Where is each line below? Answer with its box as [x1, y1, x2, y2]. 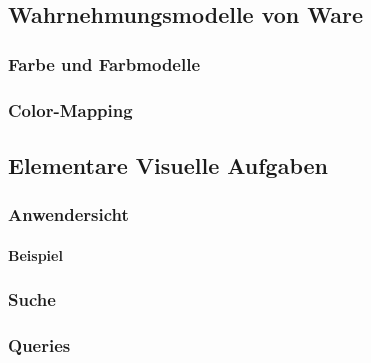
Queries [8, 333, 71, 358]
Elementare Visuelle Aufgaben [8, 149, 328, 180]
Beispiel [8, 244, 63, 265]
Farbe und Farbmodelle [8, 51, 201, 76]
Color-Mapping [8, 97, 133, 122]
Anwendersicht [8, 202, 129, 227]
